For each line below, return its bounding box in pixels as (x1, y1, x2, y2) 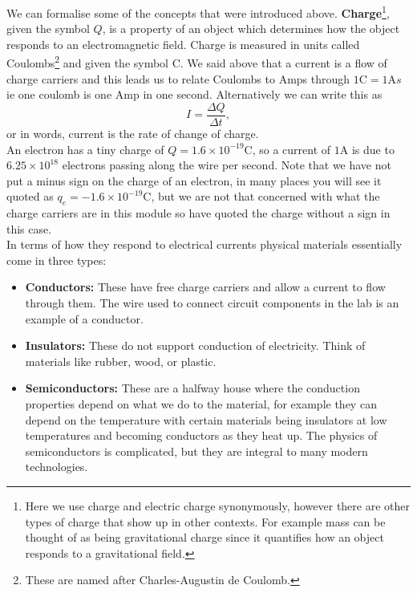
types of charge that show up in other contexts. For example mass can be (25, 513, 386, 530)
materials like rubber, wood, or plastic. (25, 352, 217, 369)
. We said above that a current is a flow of (180, 55, 387, 71)
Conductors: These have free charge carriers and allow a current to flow (25, 278, 386, 295)
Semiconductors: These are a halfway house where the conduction (25, 380, 360, 396)
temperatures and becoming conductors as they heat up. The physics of (25, 427, 378, 444)
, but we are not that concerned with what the (151, 188, 380, 205)
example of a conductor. (25, 310, 144, 327)
